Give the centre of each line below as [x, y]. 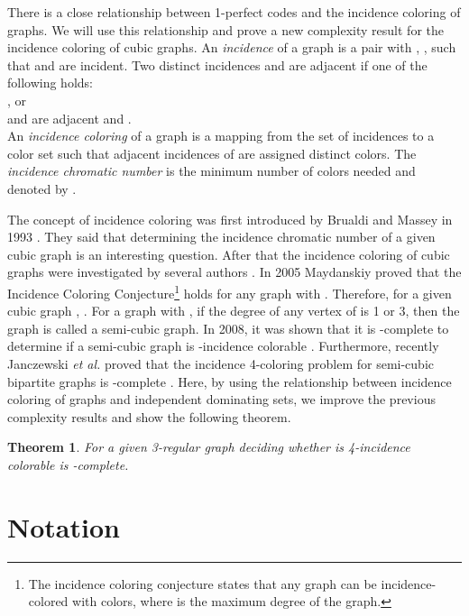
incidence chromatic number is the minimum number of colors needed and [212, 171]
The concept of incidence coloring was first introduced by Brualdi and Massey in [230, 219]
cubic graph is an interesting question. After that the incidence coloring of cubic [229, 254]
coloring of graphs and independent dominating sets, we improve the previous [221, 399]
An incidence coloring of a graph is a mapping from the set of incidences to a [221, 136]
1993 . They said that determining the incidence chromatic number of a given [221, 237]
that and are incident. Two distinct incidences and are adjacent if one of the [217, 64]
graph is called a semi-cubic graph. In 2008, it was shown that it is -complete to [228, 328]
